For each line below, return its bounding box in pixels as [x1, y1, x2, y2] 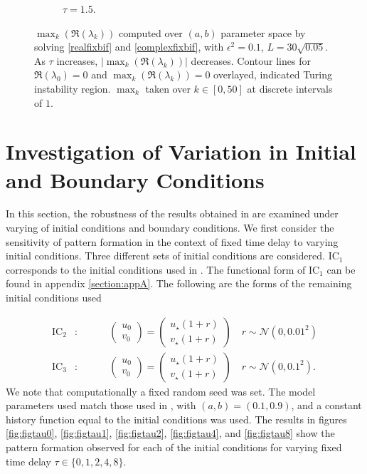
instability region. [34, 81, 111, 96]
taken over [145, 81, 191, 96]
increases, [56, 53, 98, 68]
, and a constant [291, 398, 362, 413]
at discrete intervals [247, 81, 333, 96]
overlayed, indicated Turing [213, 67, 333, 82]
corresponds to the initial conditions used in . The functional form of [6, 262, 306, 277]
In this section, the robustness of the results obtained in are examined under [6, 206, 339, 221]
